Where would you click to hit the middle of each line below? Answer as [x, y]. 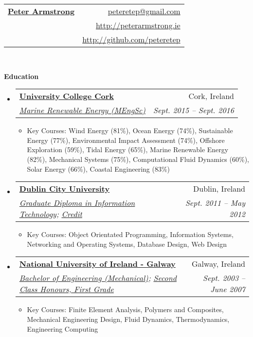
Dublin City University [64, 189]
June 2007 [228, 289]
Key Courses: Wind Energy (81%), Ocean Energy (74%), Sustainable [130, 130]
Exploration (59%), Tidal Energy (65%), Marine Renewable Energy [128, 149]
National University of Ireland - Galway [97, 264]
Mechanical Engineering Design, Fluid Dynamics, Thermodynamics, [128, 319]
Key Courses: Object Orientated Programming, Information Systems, [130, 234]
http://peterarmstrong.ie [138, 25]
